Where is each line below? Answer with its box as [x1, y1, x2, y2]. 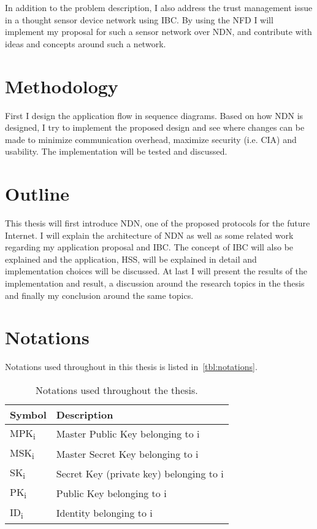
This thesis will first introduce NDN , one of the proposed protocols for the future [5, 217, 310, 229]
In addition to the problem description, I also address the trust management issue [5, 1, 313, 14]
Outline [5, 181, 70, 206]
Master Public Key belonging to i [56, 427, 200, 441]
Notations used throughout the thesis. [35, 382, 198, 397]
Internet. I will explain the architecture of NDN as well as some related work [5, 228, 294, 241]
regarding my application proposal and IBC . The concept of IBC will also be [5, 241, 294, 253]
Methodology [5, 73, 118, 98]
